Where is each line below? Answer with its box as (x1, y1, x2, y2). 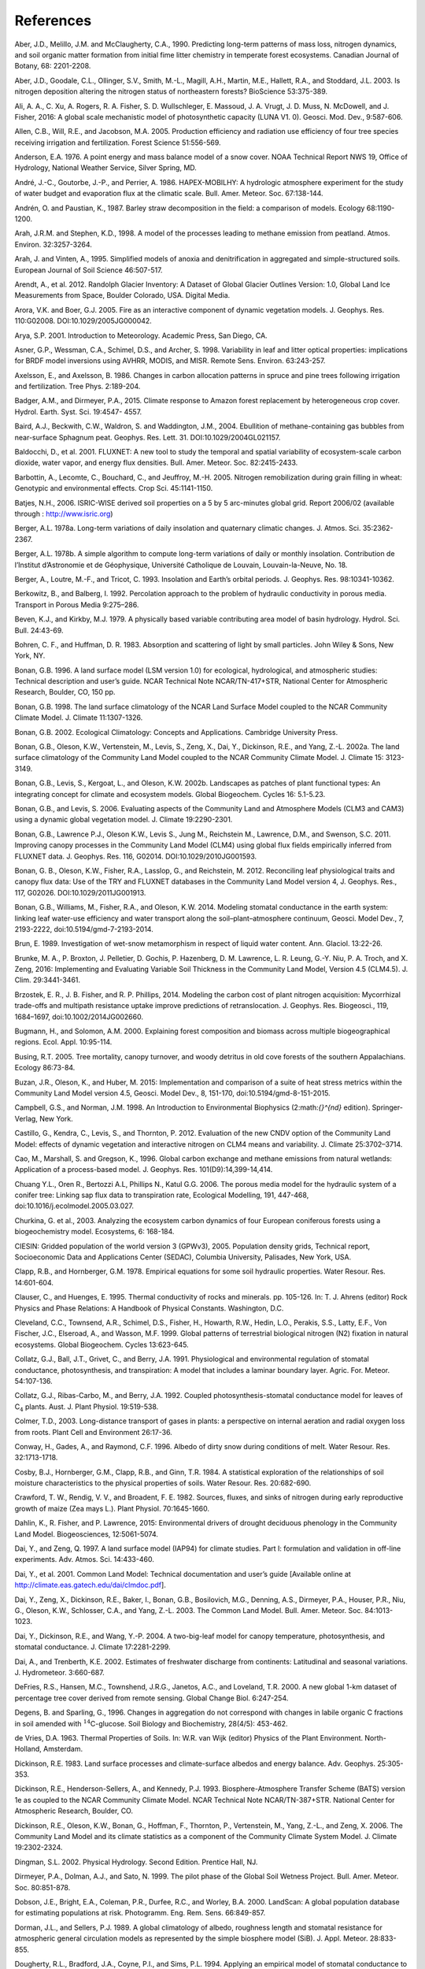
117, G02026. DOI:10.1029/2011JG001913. (14, 888, 146, 897)
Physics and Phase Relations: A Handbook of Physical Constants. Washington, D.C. (14, 1303, 284, 1313)
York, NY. (14, 651, 46, 661)
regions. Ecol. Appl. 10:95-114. (14, 1037, 113, 1047)
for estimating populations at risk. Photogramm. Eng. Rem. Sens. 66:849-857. (14, 1908, 266, 1918)
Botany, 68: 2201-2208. (14, 61, 91, 71)
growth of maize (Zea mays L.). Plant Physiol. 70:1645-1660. (14, 1504, 210, 1513)
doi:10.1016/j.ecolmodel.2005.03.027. (14, 1201, 134, 1211)
